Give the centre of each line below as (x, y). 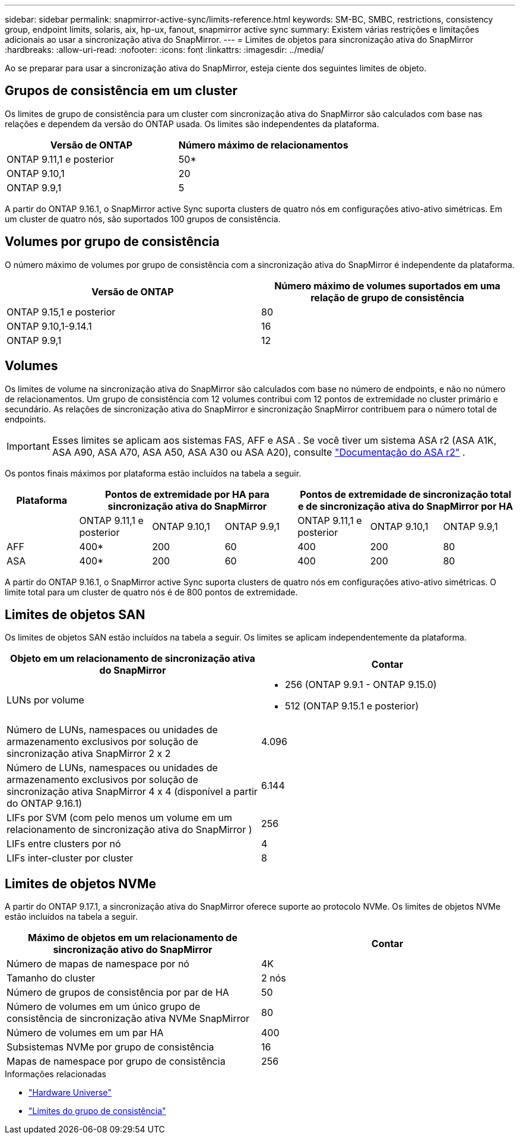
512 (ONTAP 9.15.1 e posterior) (352, 706)
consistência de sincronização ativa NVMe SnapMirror (128, 1019)
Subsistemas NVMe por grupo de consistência (110, 1047)
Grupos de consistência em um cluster (121, 91)
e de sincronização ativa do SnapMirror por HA (405, 506)
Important (28, 446)
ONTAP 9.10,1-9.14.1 (49, 326)
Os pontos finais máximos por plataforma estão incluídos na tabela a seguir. (153, 473)
